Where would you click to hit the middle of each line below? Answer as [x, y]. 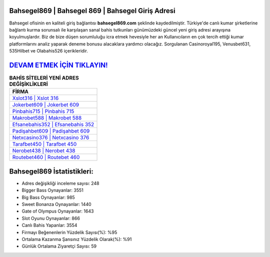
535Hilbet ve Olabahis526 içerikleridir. [49, 51]
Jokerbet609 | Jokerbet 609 [46, 105]
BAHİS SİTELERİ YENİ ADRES [44, 78]
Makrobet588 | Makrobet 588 [47, 118]
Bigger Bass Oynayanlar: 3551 [52, 190]
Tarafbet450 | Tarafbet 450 [44, 144]
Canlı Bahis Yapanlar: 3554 [49, 225]
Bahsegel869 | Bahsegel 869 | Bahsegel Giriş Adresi [92, 11]
